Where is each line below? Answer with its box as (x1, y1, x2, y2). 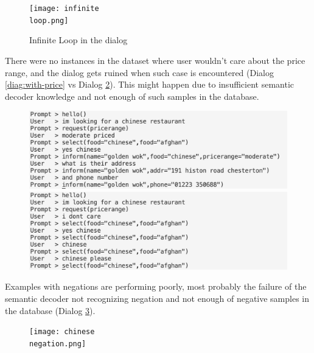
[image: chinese (29, 327, 95, 337)
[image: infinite (29, 4, 99, 13)
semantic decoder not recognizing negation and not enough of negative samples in (5, 292, 310, 304)
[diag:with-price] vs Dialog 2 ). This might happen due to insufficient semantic (5, 78, 294, 91)
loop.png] (29, 16, 69, 25)
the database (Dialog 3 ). (5, 304, 96, 316)
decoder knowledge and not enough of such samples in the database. (5, 89, 259, 102)
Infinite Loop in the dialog (29, 33, 128, 46)
